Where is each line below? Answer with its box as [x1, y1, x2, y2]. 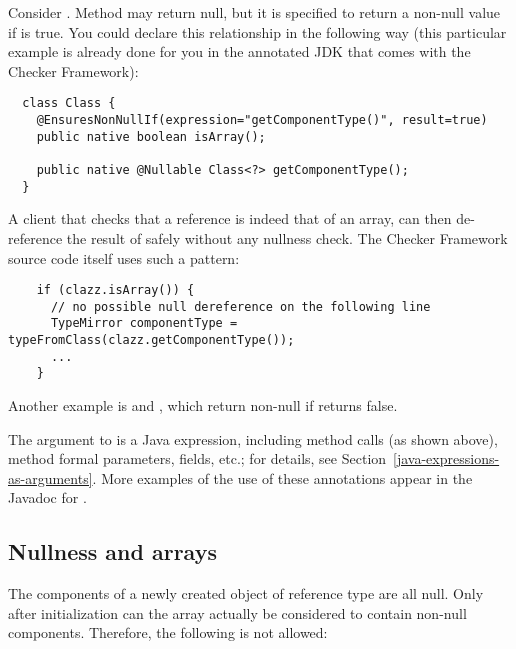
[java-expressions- [393, 448, 500, 469]
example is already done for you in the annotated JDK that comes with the [8, 41, 471, 62]
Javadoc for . [8, 487, 87, 508]
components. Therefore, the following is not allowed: [8, 622, 328, 643]
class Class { [22, 96, 116, 111]
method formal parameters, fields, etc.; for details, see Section [8, 448, 387, 469]
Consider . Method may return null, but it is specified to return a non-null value [8, 2, 501, 22]
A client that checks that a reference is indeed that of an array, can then [8, 208, 452, 229]
